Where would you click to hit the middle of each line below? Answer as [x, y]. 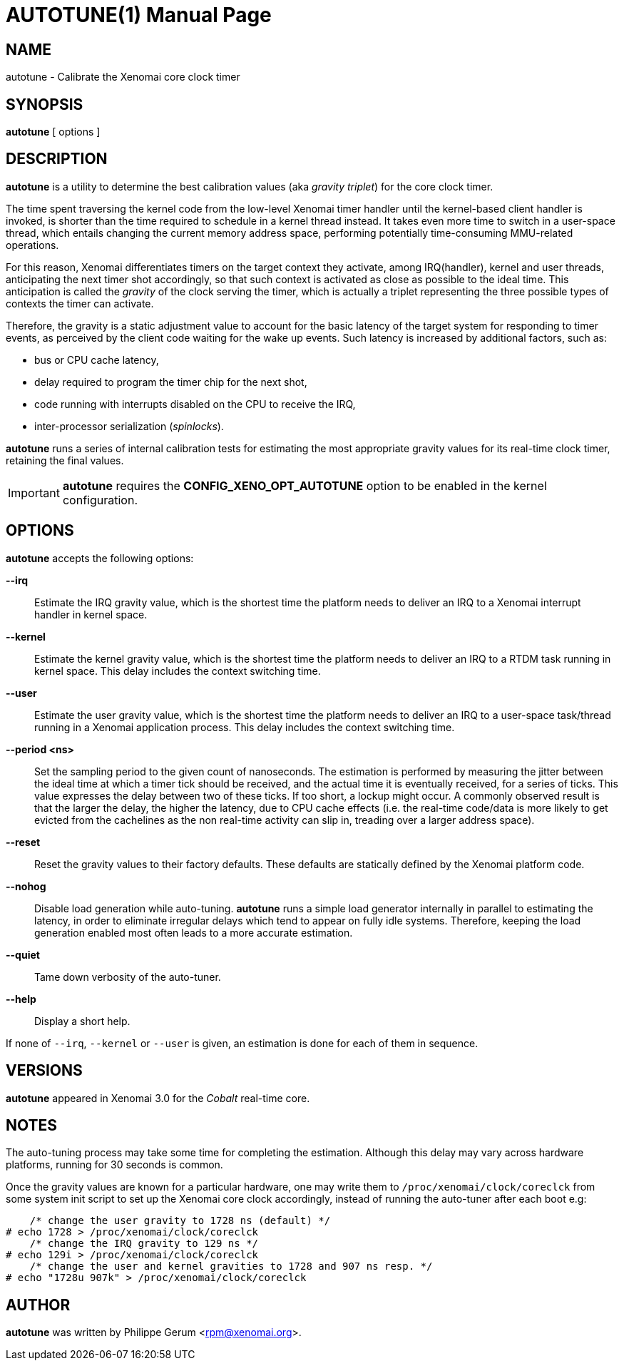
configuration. [100, 500]
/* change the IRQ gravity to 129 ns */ [144, 1244]
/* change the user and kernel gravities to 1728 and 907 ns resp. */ [231, 1266]
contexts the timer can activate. [80, 303]
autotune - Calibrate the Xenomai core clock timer [123, 77]
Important [34, 493]
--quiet [23, 954]
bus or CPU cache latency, [97, 360]
